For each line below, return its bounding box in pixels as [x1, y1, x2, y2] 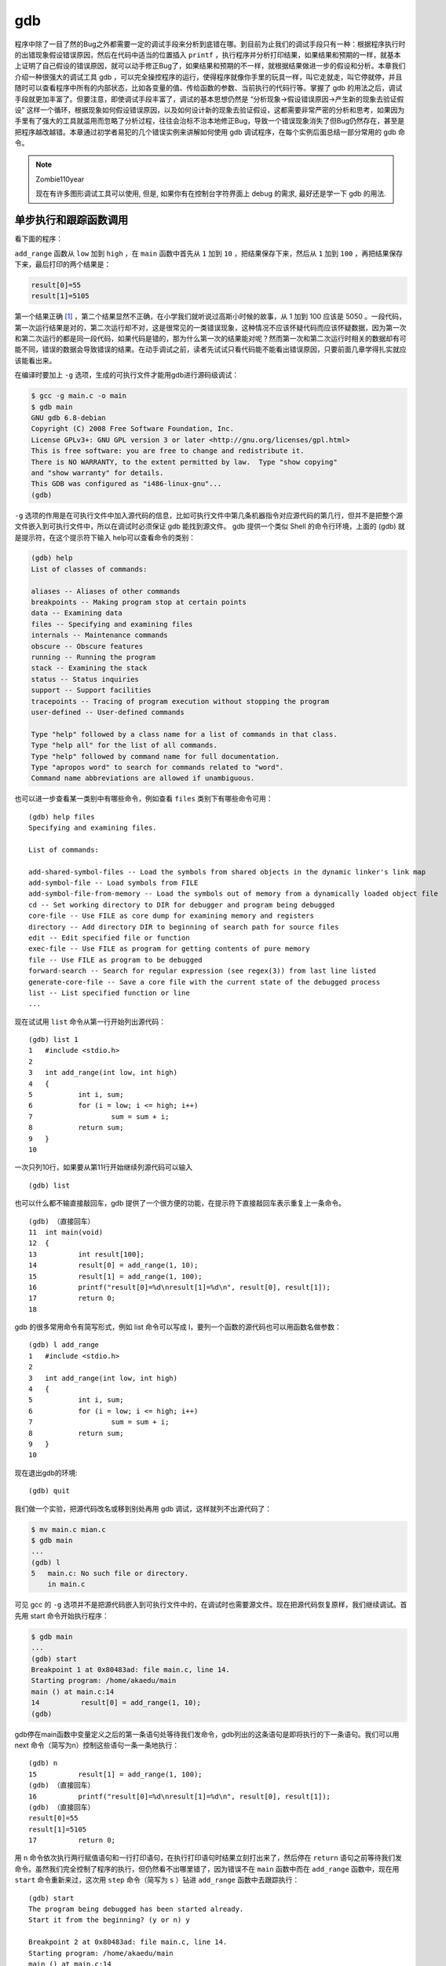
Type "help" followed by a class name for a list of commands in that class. [31, 730, 338, 738]
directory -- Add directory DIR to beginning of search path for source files [28, 922, 339, 931]
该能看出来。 [14, 355, 57, 365]
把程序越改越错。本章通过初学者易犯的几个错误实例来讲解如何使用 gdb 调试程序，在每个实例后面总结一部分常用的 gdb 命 [14, 127, 406, 137]
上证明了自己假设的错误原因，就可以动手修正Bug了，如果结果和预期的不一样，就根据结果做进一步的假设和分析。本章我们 [14, 61, 406, 71]
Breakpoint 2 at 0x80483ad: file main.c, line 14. [28, 1938, 228, 1946]
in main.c [47, 1580, 86, 1589]
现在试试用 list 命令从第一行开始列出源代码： [14, 1017, 166, 1026]
